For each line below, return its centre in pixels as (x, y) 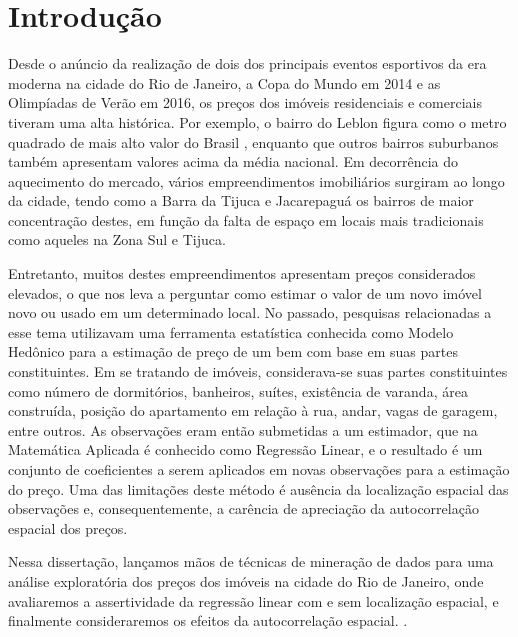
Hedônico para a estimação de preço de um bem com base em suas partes (233, 351)
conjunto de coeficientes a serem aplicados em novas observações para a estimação (259, 469)
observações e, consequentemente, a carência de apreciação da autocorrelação (243, 508)
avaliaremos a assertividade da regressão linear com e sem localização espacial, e (253, 600)
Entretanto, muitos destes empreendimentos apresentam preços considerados (242, 273)
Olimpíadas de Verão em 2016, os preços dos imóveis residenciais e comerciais (245, 102)
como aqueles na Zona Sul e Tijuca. (117, 239)
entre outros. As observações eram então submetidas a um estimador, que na (243, 429)
